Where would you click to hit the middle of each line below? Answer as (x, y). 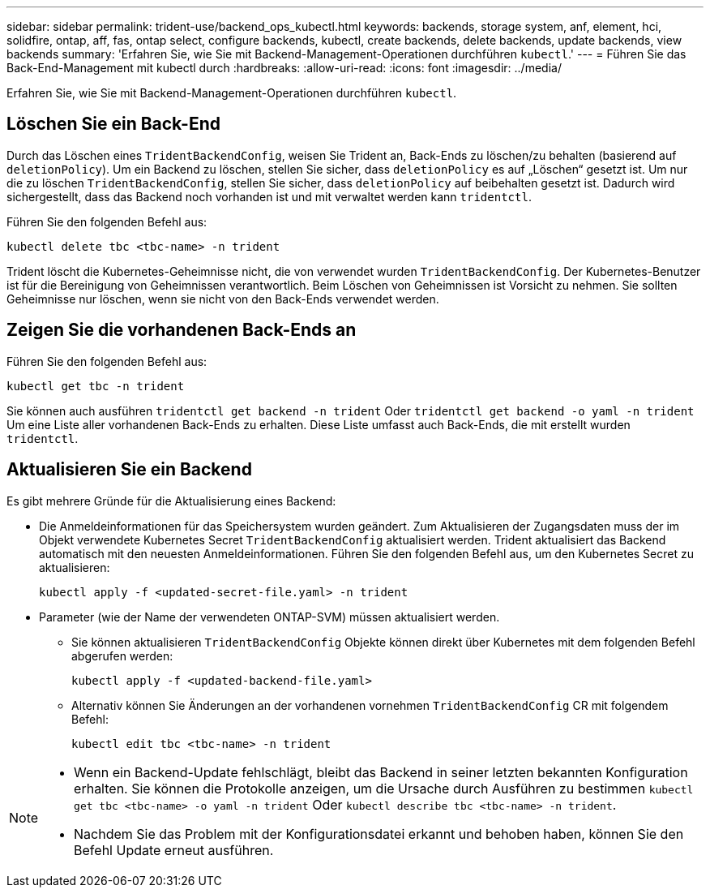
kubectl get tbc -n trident (96, 386)
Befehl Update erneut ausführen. (174, 850)
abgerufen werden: (122, 655)
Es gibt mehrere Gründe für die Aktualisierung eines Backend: (171, 501)
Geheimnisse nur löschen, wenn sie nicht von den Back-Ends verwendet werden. (223, 299)
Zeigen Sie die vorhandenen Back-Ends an (182, 330)
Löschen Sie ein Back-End (113, 124)
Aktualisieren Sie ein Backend (129, 470)
